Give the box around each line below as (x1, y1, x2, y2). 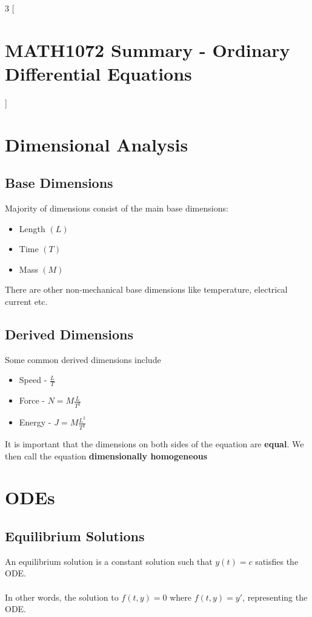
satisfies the (255, 555, 299, 567)
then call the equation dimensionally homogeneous (5, 449, 207, 462)
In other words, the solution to (5, 590, 119, 603)
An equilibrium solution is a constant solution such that (5, 555, 213, 567)
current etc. (5, 295, 48, 308)
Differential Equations (5, 61, 192, 85)
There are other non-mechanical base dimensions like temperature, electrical (5, 283, 288, 296)
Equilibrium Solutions (5, 527, 145, 545)
